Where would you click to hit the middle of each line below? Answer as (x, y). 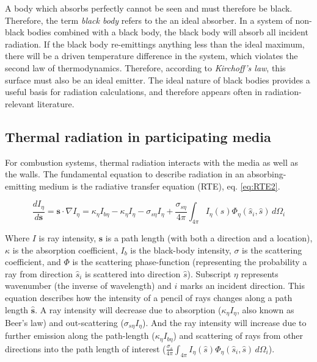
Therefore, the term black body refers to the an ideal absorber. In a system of (149, 20)
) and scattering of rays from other (238, 335)
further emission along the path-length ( (80, 335)
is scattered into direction (133, 273)
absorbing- (267, 174)
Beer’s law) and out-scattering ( (64, 323)
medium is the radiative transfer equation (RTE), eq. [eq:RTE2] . (159, 186)
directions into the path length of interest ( (86, 348)
